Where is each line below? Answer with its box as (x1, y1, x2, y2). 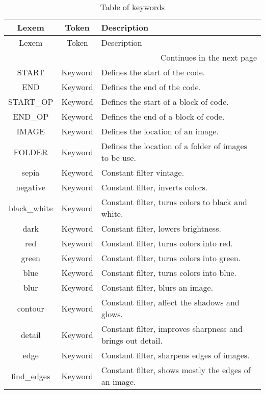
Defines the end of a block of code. (101, 110, 225, 122)
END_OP (13, 110, 49, 122)
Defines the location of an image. (101, 125, 219, 137)
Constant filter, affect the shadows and (101, 296, 240, 308)
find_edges (11, 370, 50, 382)
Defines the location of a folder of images (101, 140, 247, 152)
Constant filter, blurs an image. (101, 282, 214, 293)
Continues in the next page (161, 51, 257, 63)
